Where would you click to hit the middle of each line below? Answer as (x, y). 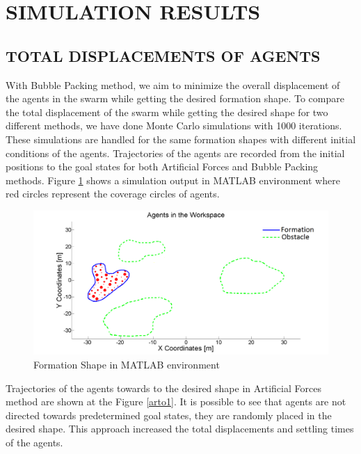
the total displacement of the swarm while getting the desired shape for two (167, 112)
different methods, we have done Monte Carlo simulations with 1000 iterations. (174, 125)
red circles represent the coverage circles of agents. (113, 194)
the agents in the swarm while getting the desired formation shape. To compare (175, 98)
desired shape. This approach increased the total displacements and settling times (180, 429)
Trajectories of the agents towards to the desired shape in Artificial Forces (163, 388)
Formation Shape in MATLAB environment (127, 364)
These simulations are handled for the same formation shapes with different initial (181, 139)
